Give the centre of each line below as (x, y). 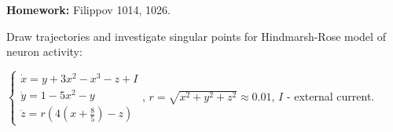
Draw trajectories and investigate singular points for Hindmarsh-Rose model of (196, 36)
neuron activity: (44, 51)
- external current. (331, 96)
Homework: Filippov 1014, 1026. (88, 9)
